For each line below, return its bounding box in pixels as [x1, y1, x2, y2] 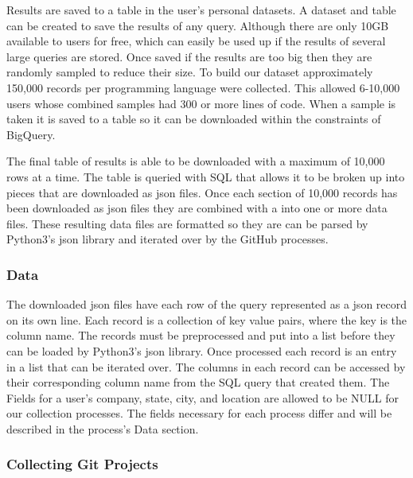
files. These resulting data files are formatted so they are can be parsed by [6, 215, 368, 231]
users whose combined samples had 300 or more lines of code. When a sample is [6, 95, 396, 111]
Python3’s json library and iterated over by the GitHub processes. [6, 231, 329, 247]
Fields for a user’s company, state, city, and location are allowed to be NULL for [6, 389, 399, 406]
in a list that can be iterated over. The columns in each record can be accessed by [6, 358, 406, 375]
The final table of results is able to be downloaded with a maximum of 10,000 [6, 153, 385, 169]
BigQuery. [6, 126, 56, 142]
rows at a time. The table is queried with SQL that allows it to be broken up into [6, 168, 405, 185]
